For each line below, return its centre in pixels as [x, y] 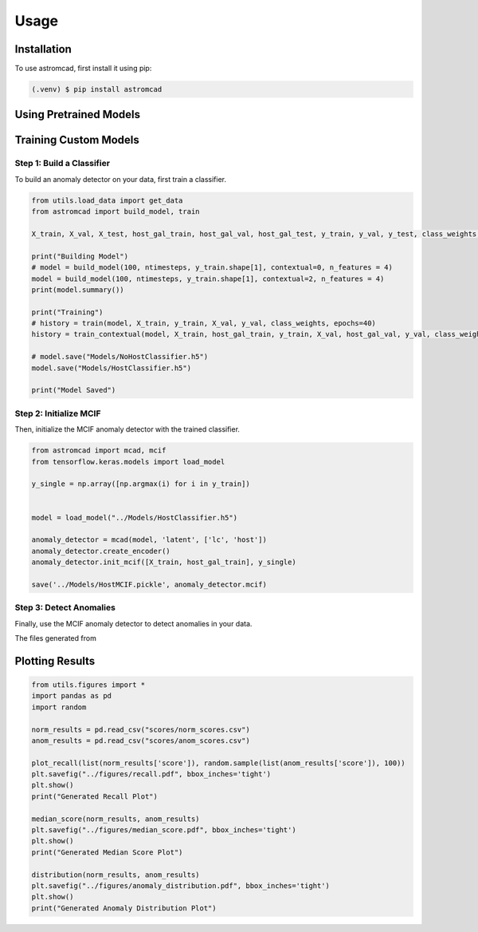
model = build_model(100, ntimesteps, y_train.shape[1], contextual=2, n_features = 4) [208, 278]
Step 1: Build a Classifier [63, 164]
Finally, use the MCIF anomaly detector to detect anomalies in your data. [133, 623]
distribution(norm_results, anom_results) [116, 875]
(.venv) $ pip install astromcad [97, 89]
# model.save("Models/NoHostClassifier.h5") [120, 357]
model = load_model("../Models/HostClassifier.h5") [135, 517]
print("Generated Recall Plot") [95, 796]
